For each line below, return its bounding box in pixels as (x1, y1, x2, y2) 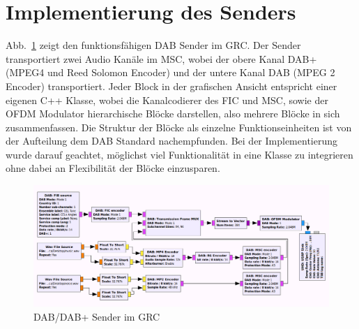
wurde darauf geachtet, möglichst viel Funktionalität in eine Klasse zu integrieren (6, 147, 353, 161)
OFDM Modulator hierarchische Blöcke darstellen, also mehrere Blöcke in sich (6, 106, 340, 121)
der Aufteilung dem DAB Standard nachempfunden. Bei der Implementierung (6, 133, 337, 148)
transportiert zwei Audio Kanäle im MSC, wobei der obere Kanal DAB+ (6, 51, 317, 66)
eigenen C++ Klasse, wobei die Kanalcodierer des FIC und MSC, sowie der (6, 92, 328, 107)
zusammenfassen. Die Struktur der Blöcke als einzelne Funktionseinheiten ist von (6, 119, 352, 134)
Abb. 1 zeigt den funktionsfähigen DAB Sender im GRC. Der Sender (6, 38, 301, 52)
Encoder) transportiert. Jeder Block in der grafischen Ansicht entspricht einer (6, 78, 337, 93)
